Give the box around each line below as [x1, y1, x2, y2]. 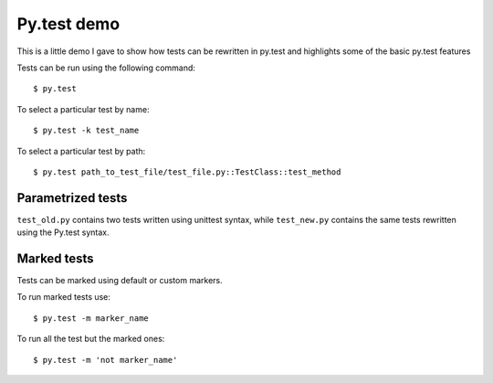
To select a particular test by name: [16, 103, 150, 114]
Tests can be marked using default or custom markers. [16, 275, 223, 286]
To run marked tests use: [16, 292, 111, 303]
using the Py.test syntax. [16, 227, 110, 238]
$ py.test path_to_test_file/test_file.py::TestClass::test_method [33, 166, 341, 177]
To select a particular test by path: [16, 145, 146, 156]
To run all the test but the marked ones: [16, 334, 165, 345]
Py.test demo [16, 14, 121, 34]
